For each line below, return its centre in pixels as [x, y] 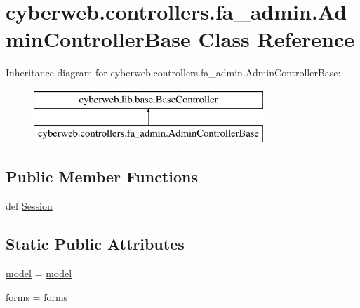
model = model [39, 273]
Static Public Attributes [95, 244]
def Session [29, 206]
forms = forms [37, 296]
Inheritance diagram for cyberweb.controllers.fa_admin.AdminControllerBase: [173, 73]
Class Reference [276, 39]
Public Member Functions [102, 176]
